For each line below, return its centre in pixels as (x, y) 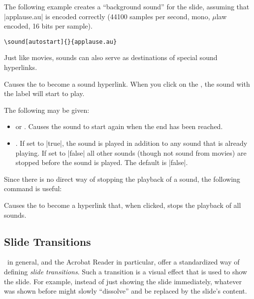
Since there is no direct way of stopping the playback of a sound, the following (122, 179)
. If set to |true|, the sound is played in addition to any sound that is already (131, 143)
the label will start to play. (44, 93)
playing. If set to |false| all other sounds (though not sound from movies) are (131, 152)
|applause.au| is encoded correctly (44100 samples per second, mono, (107, 16)
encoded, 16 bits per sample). (48, 26)
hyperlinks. (21, 67)
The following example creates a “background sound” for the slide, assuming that (127, 6)
